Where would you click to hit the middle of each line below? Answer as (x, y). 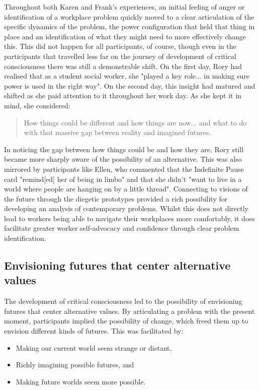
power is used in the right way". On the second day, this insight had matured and (130, 85)
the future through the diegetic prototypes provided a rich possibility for (116, 198)
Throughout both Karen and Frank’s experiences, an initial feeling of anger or (124, 7)
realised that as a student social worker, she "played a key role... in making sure (127, 76)
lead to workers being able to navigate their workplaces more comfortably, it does (129, 218)
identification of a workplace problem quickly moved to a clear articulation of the (129, 16)
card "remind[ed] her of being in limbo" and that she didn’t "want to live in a (123, 179)
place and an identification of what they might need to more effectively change (125, 36)
